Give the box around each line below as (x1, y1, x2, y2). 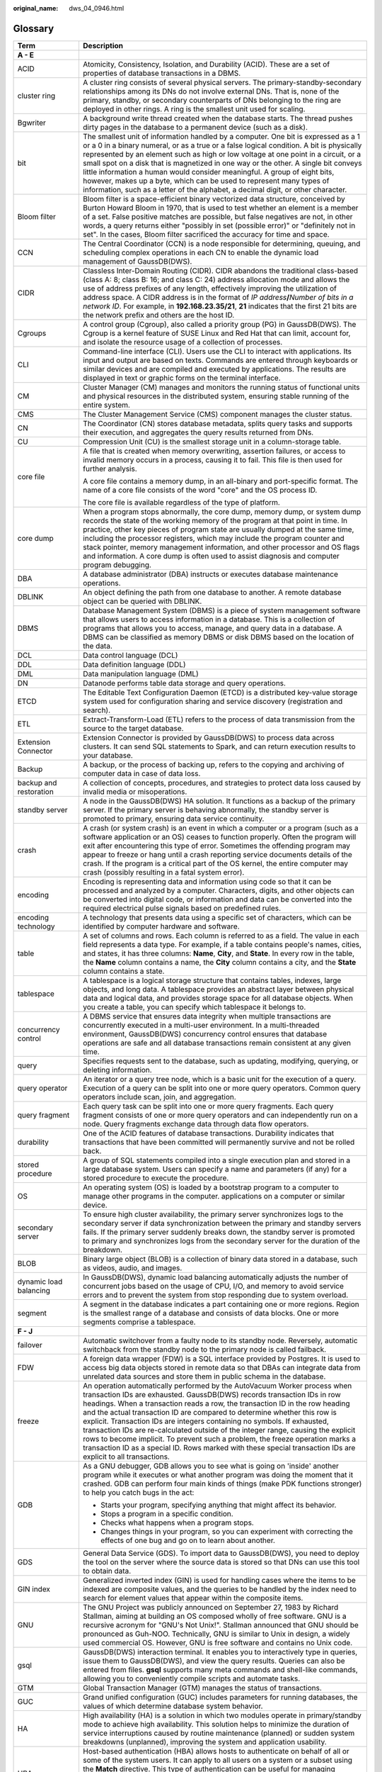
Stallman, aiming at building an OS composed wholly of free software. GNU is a (82, 1611, 347, 1621)
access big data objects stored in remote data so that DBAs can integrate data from (82, 1362, 361, 1372)
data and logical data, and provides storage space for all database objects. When (82, 993, 354, 1003)
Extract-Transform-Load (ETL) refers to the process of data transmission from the (82, 714, 355, 724)
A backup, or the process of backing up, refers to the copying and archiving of (82, 759, 345, 769)
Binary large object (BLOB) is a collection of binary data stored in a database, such (82, 1254, 358, 1264)
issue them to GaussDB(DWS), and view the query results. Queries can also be (82, 1656, 346, 1666)
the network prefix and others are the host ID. (82, 310, 235, 320)
